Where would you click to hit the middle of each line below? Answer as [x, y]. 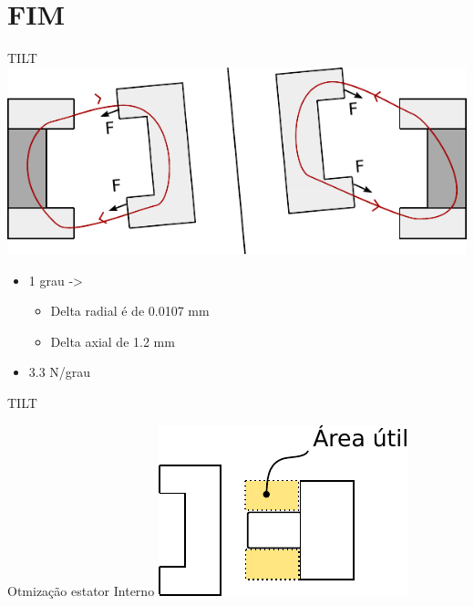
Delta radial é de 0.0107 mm [130, 311]
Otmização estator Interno [81, 590]
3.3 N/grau [60, 372]
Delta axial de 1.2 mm [113, 341]
